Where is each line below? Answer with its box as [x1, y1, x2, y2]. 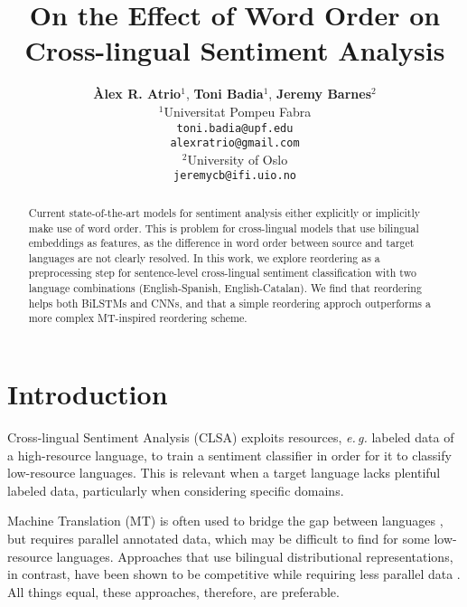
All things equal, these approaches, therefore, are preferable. [7, 582, 340, 601]
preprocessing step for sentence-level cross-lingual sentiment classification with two [28, 265, 416, 280]
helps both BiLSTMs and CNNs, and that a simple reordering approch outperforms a [28, 295, 431, 310]
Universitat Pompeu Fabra [163, 101, 312, 120]
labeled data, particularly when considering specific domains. [7, 480, 344, 499]
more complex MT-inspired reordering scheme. [28, 310, 248, 326]
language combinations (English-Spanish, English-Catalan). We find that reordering [28, 280, 422, 296]
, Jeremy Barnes [268, 84, 372, 103]
